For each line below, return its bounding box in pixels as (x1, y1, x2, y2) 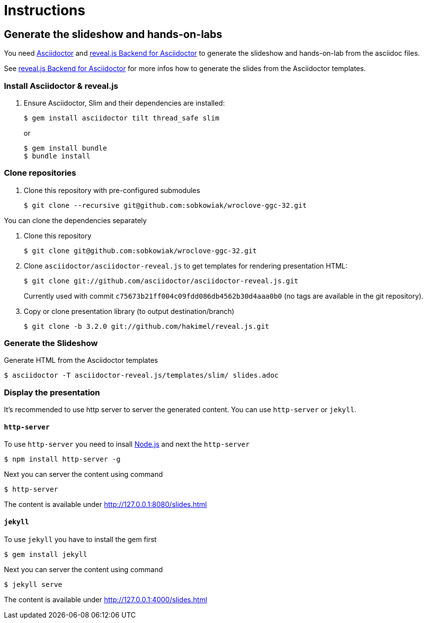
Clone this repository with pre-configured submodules (24, 186, 200, 195)
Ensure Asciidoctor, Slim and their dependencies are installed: (24, 98, 225, 107)
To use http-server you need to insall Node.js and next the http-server (4, 440, 250, 449)
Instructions (4, 2, 85, 19)
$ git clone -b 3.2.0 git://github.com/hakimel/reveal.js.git (24, 322, 270, 330)
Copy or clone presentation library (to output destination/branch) (24, 307, 234, 315)
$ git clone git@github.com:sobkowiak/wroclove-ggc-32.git (24, 246, 257, 255)
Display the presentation (4, 387, 100, 397)
